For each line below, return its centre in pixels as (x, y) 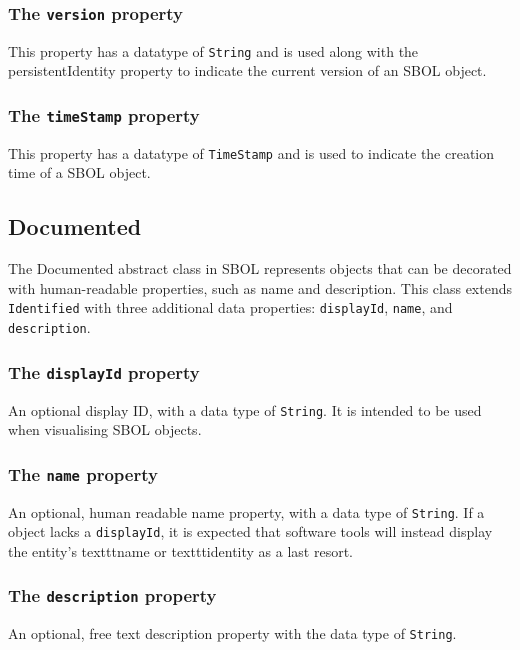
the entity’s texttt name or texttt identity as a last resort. (181, 550)
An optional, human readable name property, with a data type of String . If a (246, 511)
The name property (83, 473)
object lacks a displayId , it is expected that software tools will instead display (250, 531)
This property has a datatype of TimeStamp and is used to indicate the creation (251, 152)
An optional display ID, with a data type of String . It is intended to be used (245, 409)
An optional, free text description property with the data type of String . (232, 633)
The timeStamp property (104, 114)
